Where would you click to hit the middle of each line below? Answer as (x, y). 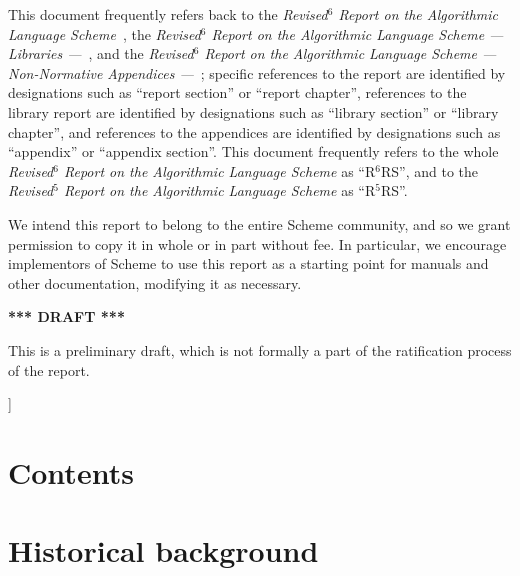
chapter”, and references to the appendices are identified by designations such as (254, 131)
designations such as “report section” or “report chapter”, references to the (237, 92)
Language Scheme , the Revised (104, 33)
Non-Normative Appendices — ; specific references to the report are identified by (257, 72)
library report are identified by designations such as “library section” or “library (253, 111)
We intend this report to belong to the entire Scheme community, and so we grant (259, 223)
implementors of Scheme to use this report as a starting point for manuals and (248, 263)
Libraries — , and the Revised (101, 53)
